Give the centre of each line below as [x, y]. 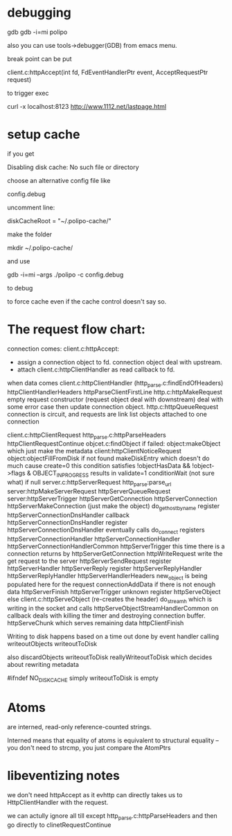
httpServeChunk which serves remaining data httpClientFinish [96, 623]
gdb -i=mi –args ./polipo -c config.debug [65, 275]
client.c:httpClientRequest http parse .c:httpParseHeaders [87, 436]
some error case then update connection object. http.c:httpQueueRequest [113, 406]
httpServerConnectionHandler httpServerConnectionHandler [94, 539]
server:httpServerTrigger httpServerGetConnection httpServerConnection [112, 498]
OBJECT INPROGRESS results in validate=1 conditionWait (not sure [123, 474]
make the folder [30, 234]
